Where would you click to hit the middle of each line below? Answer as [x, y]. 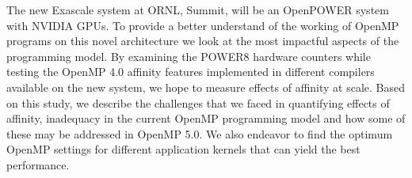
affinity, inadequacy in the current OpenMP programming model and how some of [206, 118]
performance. [38, 164]
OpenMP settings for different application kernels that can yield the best [183, 149]
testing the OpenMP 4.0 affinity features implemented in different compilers [191, 72]
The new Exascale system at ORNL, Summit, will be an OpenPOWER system [198, 9]
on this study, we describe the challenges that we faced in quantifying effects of [198, 102]
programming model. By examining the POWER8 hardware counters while [189, 56]
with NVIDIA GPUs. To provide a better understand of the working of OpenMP [203, 25]
